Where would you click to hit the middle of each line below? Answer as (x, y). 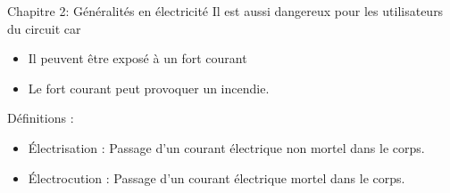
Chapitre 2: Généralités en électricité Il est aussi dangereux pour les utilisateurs (225, 11)
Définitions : (41, 118)
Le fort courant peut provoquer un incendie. (149, 88)
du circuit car (44, 28)
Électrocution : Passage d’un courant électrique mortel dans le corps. (217, 177)
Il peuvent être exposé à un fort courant (137, 58)
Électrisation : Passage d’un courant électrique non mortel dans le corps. (226, 147)
